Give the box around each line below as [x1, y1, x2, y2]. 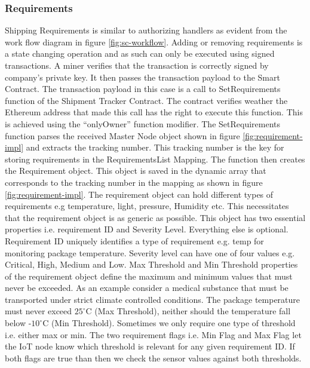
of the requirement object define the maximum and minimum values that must [5, 269, 293, 282]
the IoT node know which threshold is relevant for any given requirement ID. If [5, 340, 295, 352]
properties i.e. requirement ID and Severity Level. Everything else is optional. [5, 223, 288, 235]
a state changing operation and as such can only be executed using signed [5, 47, 275, 60]
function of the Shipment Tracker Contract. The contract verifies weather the [5, 94, 288, 106]
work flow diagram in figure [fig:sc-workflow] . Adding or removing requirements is [5, 35, 303, 48]
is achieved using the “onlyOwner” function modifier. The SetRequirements [5, 117, 280, 130]
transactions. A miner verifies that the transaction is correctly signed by [5, 59, 269, 71]
